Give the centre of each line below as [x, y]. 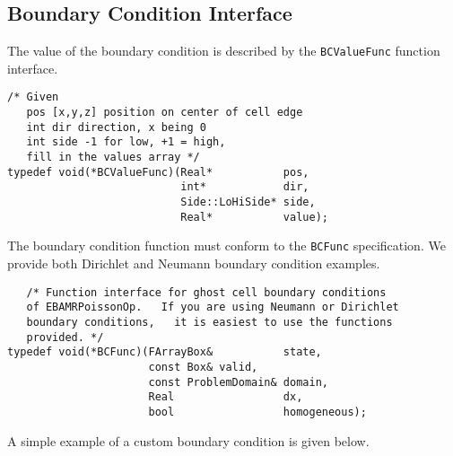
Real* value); [254, 217]
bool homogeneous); [257, 412]
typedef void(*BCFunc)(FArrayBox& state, [165, 352]
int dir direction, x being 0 [116, 127]
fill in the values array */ [113, 158]
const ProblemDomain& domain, [238, 382]
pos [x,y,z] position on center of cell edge [165, 113]
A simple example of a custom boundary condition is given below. [188, 440]
